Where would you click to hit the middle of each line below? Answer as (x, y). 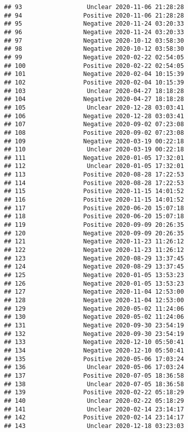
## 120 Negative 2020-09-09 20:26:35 (94, 233)
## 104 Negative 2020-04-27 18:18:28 (94, 99)
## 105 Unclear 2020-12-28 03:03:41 (94, 107)
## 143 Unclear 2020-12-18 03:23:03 (94, 426)
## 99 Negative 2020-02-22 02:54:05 (94, 57)
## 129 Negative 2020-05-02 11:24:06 (94, 309)
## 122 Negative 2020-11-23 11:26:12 (94, 250)
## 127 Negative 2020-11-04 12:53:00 (94, 292)
